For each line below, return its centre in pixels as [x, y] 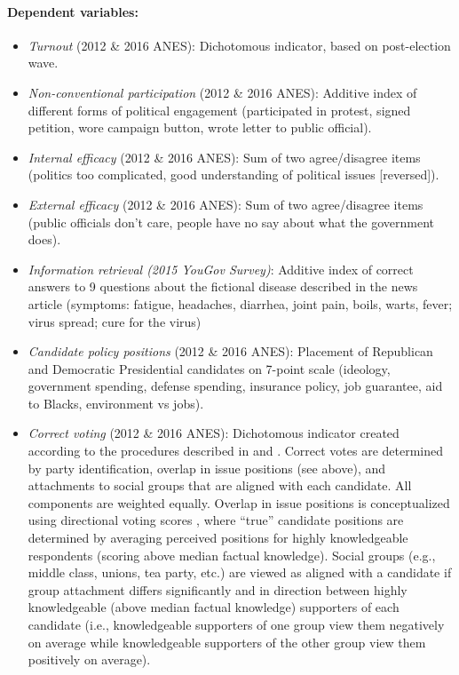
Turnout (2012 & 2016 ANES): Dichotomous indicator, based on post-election [239, 45]
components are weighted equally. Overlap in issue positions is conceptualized [239, 502]
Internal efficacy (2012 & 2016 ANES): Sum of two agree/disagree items [224, 157]
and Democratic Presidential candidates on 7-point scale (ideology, [209, 368]
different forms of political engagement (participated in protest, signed [219, 110]
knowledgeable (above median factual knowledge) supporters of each [214, 607]
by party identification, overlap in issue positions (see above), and [207, 468]
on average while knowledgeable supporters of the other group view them [227, 642]
